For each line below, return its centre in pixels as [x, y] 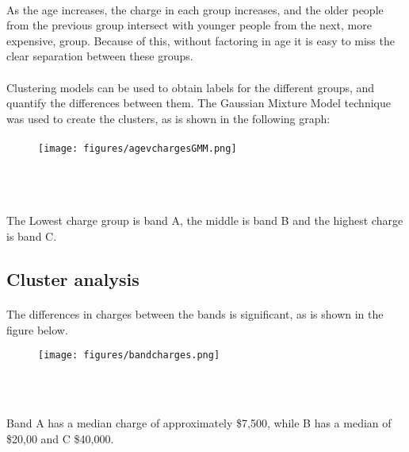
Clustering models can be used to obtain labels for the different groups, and [191, 87]
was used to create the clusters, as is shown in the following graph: [168, 118]
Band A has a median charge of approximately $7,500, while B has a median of [199, 422]
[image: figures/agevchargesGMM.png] [138, 148]
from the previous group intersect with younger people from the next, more [189, 25]
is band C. [32, 236]
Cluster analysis [73, 278]
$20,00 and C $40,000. [60, 438]
